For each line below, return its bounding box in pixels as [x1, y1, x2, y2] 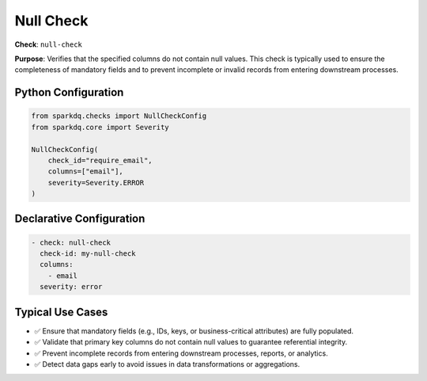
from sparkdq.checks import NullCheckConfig [31, 112, 207, 120]
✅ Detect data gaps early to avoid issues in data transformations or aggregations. [34, 359, 300, 368]
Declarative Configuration [14, 212, 145, 226]
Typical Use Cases [14, 305, 108, 318]
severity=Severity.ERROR [47, 178, 145, 187]
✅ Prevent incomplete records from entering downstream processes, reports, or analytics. [34, 349, 328, 358]
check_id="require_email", [47, 155, 153, 165]
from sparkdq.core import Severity [31, 123, 169, 131]
